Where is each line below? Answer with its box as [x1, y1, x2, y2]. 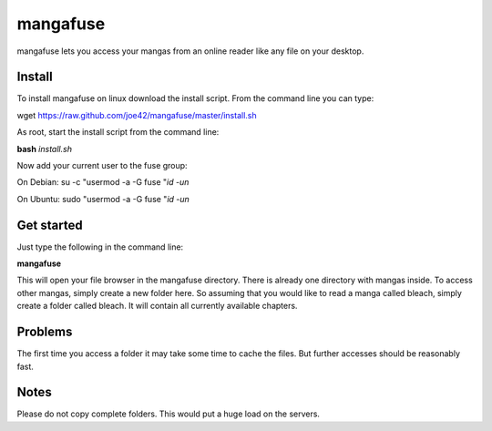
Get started [16, 217, 83, 232]
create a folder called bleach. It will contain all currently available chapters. [16, 301, 298, 312]
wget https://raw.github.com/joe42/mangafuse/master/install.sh [16, 109, 257, 120]
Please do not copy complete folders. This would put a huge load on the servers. [16, 408, 321, 419]
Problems [16, 324, 73, 340]
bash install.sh [16, 143, 73, 154]
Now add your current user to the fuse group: [16, 160, 188, 171]
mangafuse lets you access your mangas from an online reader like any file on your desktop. [16, 46, 364, 56]
